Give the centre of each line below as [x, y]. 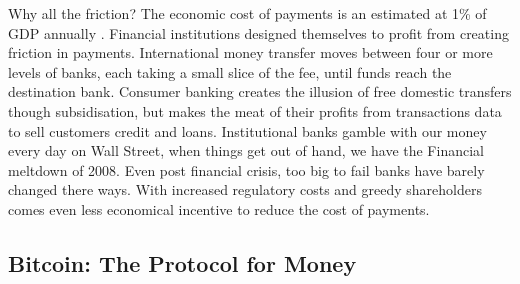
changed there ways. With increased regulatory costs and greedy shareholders [245, 189]
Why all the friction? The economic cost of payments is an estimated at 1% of [247, 13]
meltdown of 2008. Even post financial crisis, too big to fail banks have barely [246, 169]
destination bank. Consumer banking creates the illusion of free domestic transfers [260, 91]
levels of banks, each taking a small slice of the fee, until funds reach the [230, 71]
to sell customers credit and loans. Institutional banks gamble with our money [247, 130]
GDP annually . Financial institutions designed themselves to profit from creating [258, 32]
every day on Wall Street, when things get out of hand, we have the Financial [246, 150]
